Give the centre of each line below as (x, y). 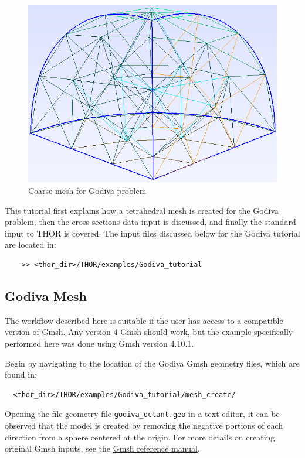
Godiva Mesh (46, 295)
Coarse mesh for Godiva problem (87, 191)
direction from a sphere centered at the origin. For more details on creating (140, 437)
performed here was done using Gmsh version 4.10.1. (99, 343)
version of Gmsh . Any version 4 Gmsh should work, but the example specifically (149, 332)
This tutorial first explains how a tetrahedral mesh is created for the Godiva (142, 210)
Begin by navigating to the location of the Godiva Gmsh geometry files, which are (152, 363)
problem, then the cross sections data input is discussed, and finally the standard (150, 222)
